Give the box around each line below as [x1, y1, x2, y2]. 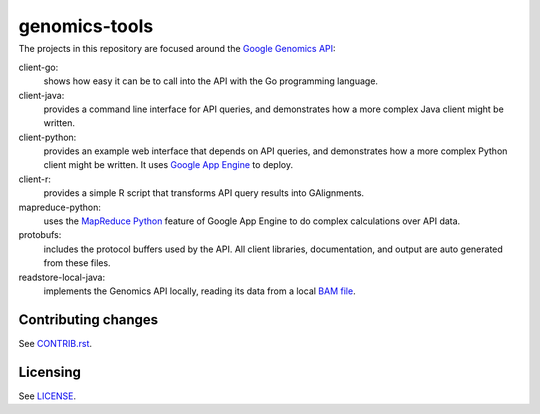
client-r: [18, 173, 52, 185]
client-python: [18, 131, 77, 143]
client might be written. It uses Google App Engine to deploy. [43, 159, 294, 171]
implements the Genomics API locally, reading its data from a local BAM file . [43, 285, 356, 297]
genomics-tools [18, 15, 154, 37]
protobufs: [18, 229, 62, 241]
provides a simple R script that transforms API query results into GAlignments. [43, 187, 365, 199]
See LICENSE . [18, 390, 77, 402]
